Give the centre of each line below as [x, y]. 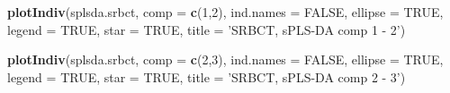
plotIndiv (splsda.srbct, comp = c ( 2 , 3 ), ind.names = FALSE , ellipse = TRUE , [225, 59]
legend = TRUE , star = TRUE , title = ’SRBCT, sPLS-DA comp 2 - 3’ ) [207, 76]
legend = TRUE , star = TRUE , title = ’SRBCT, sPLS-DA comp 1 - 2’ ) [207, 29]
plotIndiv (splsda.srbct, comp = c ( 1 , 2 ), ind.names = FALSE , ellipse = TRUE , [225, 12]
